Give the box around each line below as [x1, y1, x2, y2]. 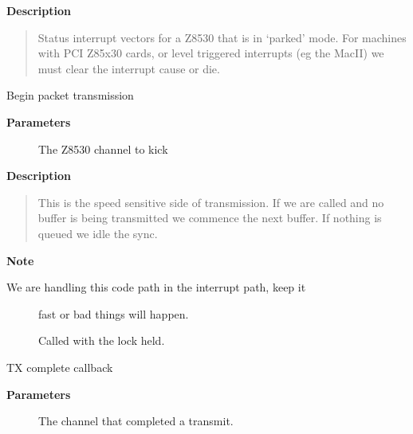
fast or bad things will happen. [38, 305, 189, 322]
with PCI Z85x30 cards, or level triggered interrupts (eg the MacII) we [37, 45, 384, 61]
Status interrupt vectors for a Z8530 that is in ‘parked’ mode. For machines [37, 29, 407, 45]
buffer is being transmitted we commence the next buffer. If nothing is [37, 209, 382, 226]
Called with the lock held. [38, 332, 165, 349]
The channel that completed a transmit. [38, 412, 234, 429]
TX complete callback [6, 358, 113, 375]
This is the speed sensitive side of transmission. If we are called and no [37, 194, 384, 210]
